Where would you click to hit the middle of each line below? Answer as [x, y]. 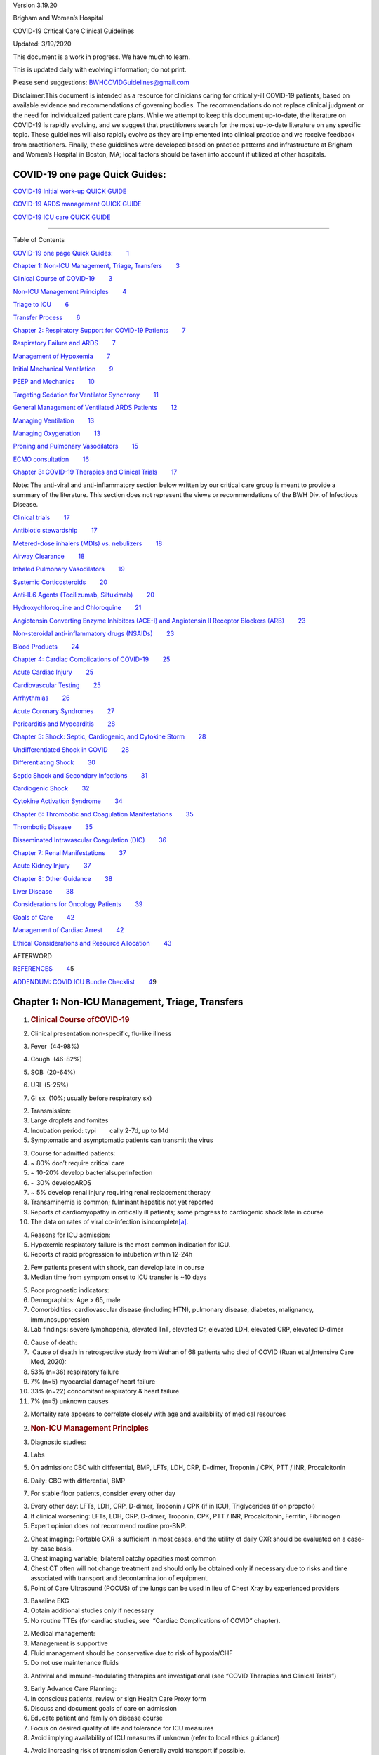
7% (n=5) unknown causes [69, 1401]
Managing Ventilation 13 [54, 420]
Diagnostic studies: [58, 1442]
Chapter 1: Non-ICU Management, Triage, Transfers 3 [97, 265]
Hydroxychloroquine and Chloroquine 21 [77, 608]
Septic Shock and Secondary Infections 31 [80, 775]
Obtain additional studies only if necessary [92, 1610]
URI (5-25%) [50, 1085]
